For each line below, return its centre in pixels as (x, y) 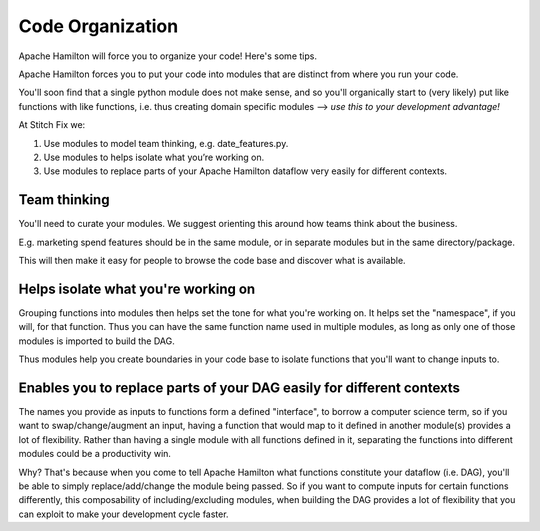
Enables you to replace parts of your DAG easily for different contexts (239, 387)
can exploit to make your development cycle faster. (123, 514)
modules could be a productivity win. (95, 454)
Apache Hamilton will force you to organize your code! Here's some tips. (167, 56)
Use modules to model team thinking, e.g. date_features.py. (166, 143)
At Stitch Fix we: (52, 125)
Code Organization (98, 26)
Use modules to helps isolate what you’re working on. (154, 157)
